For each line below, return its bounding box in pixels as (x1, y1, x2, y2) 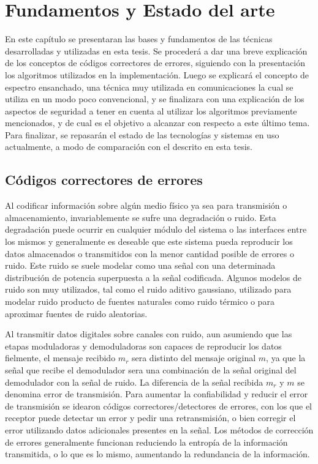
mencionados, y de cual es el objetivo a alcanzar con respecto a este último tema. (5, 116, 310, 129)
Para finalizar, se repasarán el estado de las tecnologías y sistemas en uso (5, 128, 279, 141)
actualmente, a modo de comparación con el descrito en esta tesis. (5, 140, 252, 153)
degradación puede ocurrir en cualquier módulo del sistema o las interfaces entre (5, 223, 307, 236)
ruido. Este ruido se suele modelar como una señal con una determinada (5, 259, 276, 272)
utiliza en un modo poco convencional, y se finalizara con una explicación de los (5, 92, 305, 105)
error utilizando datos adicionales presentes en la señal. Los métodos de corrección (5, 423, 314, 436)
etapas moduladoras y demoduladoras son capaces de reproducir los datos (5, 339, 282, 352)
